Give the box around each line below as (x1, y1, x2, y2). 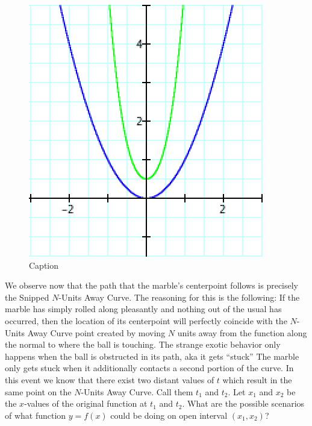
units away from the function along (177, 326, 307, 339)
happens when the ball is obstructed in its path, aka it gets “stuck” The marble (5, 349, 299, 362)
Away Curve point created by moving (27, 326, 166, 339)
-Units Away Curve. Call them (81, 385, 193, 398)
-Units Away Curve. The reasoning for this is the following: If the (58, 290, 300, 303)
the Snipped (5, 290, 49, 303)
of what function (5, 409, 66, 421)
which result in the (222, 373, 292, 386)
